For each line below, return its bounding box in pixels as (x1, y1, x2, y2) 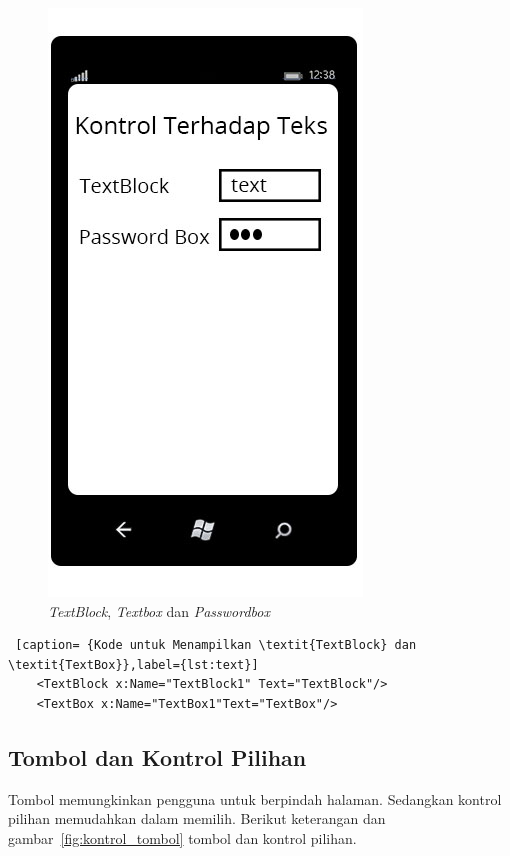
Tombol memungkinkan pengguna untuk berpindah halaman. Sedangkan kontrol (8, 788, 502, 809)
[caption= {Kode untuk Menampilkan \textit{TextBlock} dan (15, 638, 417, 653)
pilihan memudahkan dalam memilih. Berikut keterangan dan (8, 808, 386, 829)
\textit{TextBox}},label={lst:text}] (8, 657, 259, 672)
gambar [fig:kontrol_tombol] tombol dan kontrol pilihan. (8, 827, 357, 848)
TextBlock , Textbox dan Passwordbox (48, 600, 270, 621)
